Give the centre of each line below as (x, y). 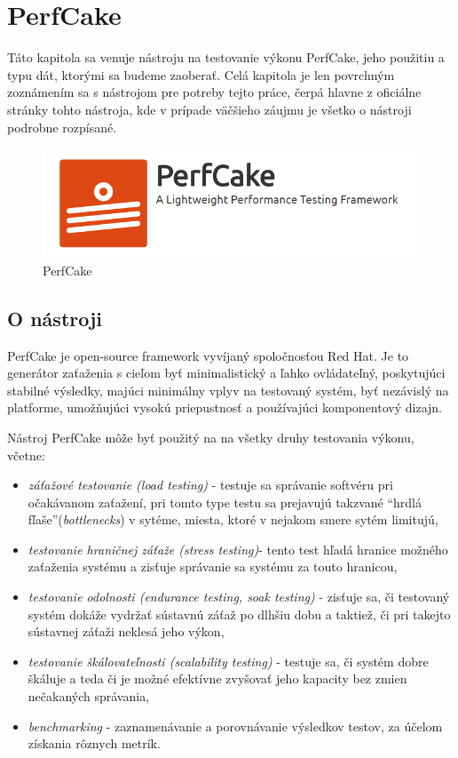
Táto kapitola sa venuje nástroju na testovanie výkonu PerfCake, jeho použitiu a (226, 57)
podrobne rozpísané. (62, 127)
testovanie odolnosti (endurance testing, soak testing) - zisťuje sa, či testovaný (239, 597)
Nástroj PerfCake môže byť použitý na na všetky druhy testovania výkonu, (211, 437)
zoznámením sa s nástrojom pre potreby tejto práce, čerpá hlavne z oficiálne (214, 92)
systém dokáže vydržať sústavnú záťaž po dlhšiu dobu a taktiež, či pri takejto (239, 614)
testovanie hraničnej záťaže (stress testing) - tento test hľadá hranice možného (238, 549)
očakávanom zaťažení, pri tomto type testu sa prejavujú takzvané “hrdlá (225, 502)
